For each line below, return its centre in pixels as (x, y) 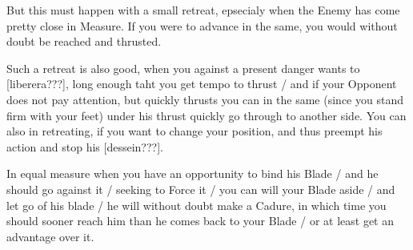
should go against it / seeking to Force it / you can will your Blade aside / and (201, 189)
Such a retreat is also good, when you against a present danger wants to (183, 68)
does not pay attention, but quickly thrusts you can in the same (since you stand (205, 99)
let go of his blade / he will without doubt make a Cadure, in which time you (196, 205)
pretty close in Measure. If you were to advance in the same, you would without (202, 25)
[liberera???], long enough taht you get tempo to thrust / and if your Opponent (202, 84)
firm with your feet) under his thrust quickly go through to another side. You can (206, 115)
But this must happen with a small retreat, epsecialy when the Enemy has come (203, 10)
